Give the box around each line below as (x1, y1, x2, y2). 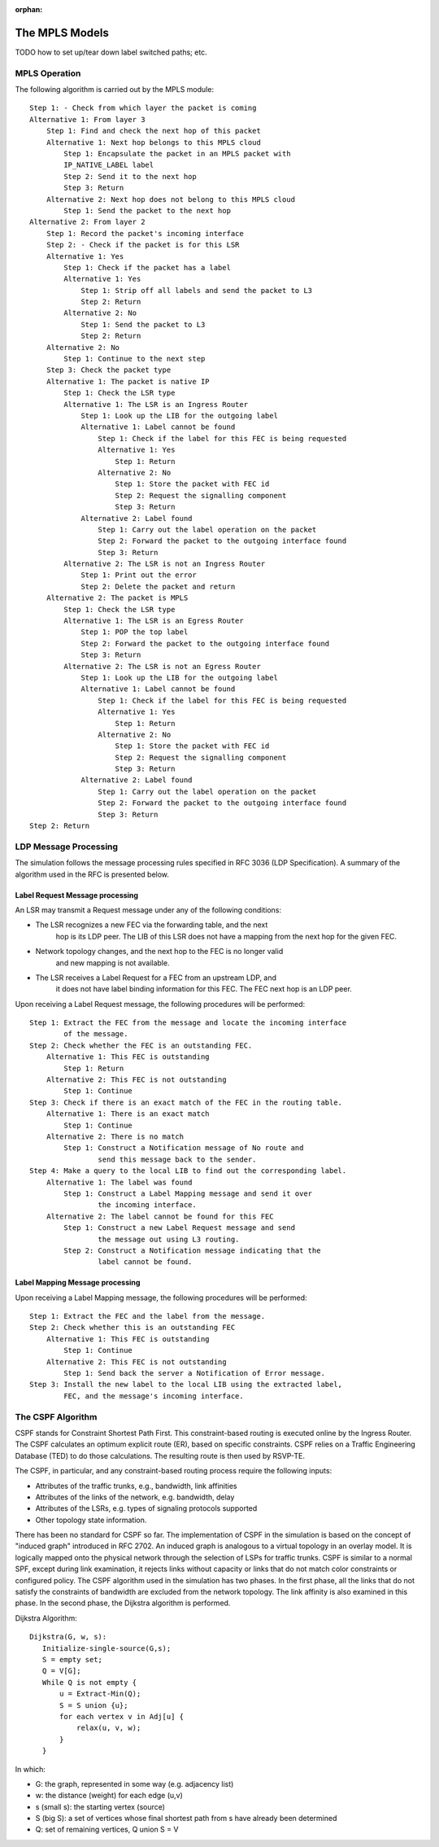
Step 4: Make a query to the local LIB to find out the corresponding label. (29, 1166, 347, 1175)
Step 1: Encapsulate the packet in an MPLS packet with (63, 149, 292, 158)
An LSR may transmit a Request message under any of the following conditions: (15, 904, 282, 915)
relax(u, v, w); (76, 1723, 141, 1733)
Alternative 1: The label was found (46, 1177, 193, 1187)
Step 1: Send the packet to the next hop (63, 206, 232, 215)
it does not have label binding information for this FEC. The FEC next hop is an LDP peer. (55, 984, 353, 994)
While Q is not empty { (41, 1678, 137, 1687)
